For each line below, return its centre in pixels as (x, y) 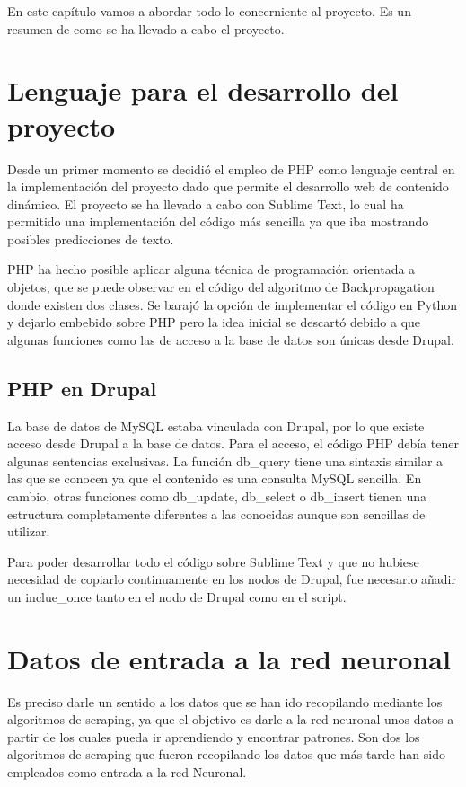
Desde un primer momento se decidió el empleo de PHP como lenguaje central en (231, 168)
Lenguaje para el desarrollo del (203, 90)
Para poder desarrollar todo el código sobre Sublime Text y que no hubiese (213, 561)
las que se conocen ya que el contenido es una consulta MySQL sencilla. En (215, 478)
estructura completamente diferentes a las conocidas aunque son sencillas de (216, 513)
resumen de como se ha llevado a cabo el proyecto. (146, 28)
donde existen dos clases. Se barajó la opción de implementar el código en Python (233, 304)
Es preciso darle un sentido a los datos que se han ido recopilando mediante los (225, 701)
